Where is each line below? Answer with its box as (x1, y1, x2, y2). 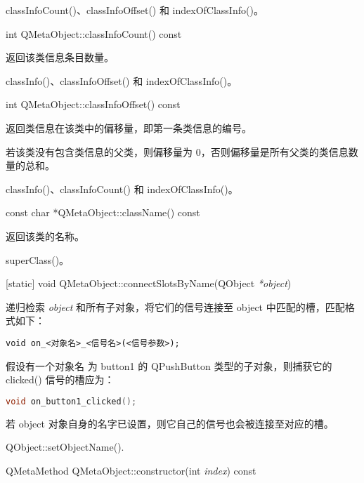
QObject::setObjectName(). (6, 439, 124, 454)
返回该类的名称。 (6, 228, 84, 243)
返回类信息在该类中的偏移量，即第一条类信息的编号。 (6, 120, 252, 135)
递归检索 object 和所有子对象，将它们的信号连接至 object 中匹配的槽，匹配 (6, 299, 345, 314)
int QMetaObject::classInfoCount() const (6, 26, 182, 41)
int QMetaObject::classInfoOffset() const (6, 97, 181, 112)
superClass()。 (6, 252, 70, 267)
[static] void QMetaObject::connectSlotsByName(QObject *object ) (6, 276, 292, 291)
